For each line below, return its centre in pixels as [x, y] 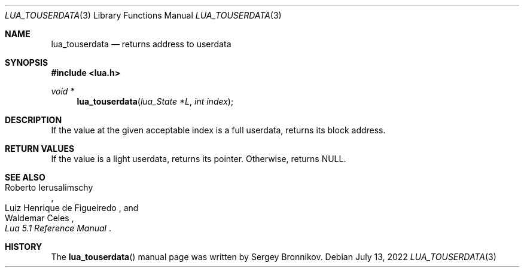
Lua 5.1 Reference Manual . [58, 228]
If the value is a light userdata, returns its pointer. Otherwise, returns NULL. [199, 159]
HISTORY [24, 247]
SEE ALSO [25, 177]
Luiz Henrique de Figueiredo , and [72, 208]
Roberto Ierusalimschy [49, 187]
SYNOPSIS [27, 62]
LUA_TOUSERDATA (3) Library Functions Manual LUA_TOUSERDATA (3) [143, 15]
